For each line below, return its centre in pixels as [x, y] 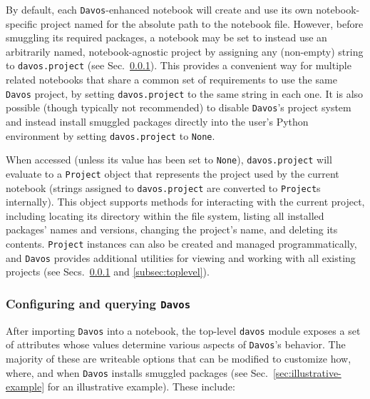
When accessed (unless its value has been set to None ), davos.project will [169, 160]
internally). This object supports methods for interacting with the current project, [185, 202]
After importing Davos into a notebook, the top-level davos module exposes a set [183, 330]
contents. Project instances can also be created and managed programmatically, [181, 243]
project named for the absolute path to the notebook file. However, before [202, 23]
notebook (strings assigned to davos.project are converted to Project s [163, 187]
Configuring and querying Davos [98, 303]
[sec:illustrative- [307, 372]
